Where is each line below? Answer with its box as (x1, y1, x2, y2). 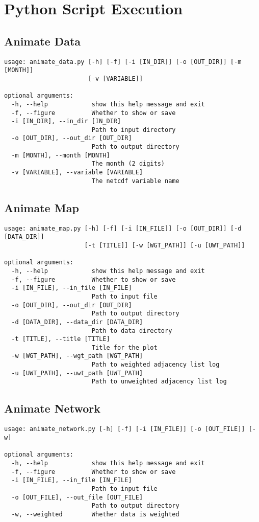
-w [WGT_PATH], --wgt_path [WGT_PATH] (11, 352, 143, 360)
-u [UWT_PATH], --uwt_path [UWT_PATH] (11, 369, 143, 377)
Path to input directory (91, 126, 176, 133)
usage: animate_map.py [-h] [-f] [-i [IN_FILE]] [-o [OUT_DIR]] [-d (4, 224, 242, 232)
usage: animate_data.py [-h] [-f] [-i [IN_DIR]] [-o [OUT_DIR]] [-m (4, 58, 242, 65)
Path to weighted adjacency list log (91, 361, 220, 369)
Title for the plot (91, 344, 158, 351)
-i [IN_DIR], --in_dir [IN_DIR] (11, 118, 121, 125)
